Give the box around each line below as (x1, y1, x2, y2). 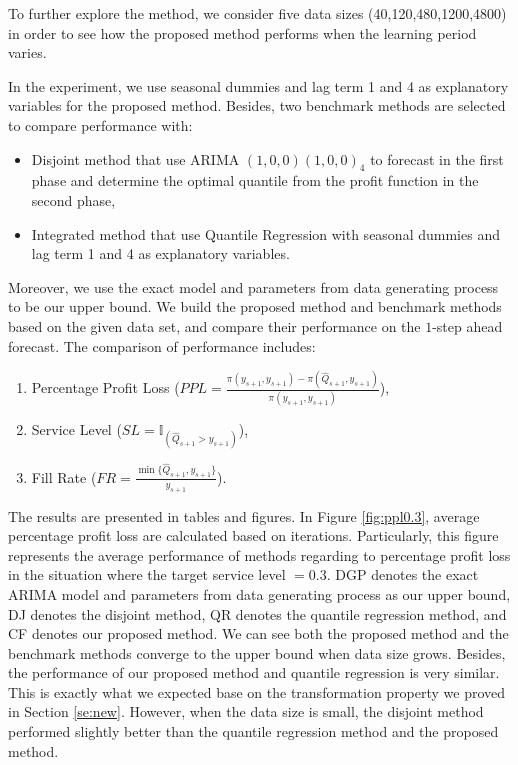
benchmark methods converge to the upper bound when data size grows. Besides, (8, 642, 506, 663)
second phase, (31, 189, 116, 210)
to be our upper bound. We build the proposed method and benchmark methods (8, 296, 502, 317)
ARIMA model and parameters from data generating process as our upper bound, (8, 583, 511, 604)
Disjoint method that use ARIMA (31, 148, 240, 169)
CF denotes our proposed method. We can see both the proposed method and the (8, 623, 509, 644)
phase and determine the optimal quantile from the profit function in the (31, 170, 479, 191)
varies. (8, 42, 47, 63)
